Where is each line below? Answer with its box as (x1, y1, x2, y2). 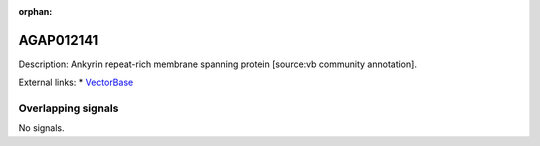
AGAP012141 (18, 31, 99, 49)
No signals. (18, 122, 65, 134)
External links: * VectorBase (18, 76, 134, 89)
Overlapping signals (18, 101, 119, 115)
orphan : (18, 6, 53, 17)
